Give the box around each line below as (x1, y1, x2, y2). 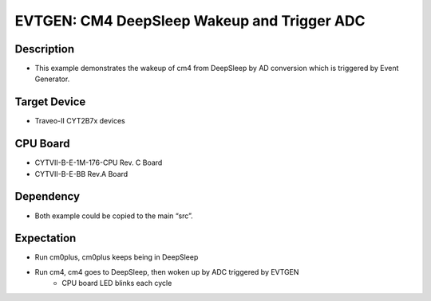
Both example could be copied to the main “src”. (34, 211, 193, 221)
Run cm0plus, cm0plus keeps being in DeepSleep (34, 252, 199, 262)
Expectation (14, 232, 77, 245)
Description (14, 42, 75, 56)
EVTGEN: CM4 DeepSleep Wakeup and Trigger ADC (14, 12, 366, 29)
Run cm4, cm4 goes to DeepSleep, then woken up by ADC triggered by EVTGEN (34, 267, 299, 276)
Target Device (14, 96, 86, 109)
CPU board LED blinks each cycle (61, 279, 172, 288)
